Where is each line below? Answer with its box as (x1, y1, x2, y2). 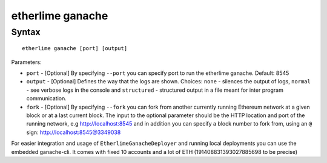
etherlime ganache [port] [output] (22, 45, 128, 52)
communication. (26, 95, 67, 102)
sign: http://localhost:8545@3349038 (26, 129, 121, 136)
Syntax (11, 27, 41, 37)
